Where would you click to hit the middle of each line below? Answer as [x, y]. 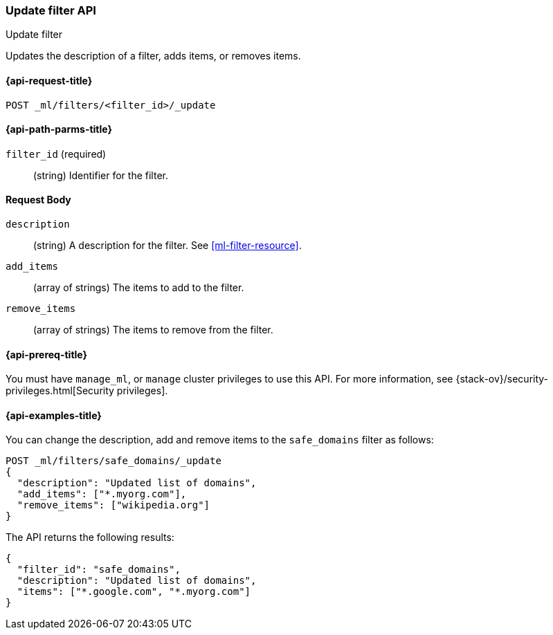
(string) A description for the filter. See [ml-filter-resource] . [167, 246]
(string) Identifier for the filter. [101, 175]
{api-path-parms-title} [59, 129]
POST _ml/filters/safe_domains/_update [114, 461]
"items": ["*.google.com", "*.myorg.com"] [134, 592]
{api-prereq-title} [47, 354]
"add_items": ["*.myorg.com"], [102, 494]
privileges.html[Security [60, 391]
